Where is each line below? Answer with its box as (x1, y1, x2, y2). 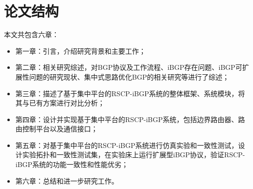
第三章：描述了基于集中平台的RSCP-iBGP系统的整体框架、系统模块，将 (15, 88, 245, 98)
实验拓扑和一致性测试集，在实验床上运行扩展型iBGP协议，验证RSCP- (22, 149, 245, 160)
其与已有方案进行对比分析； (15, 98, 105, 108)
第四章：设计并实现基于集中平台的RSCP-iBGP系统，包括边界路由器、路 (15, 114, 245, 124)
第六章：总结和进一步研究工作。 (15, 175, 118, 186)
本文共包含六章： (4, 29, 59, 40)
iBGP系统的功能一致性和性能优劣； (15, 159, 129, 169)
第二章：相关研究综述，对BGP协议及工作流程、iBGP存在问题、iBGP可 (15, 62, 242, 72)
